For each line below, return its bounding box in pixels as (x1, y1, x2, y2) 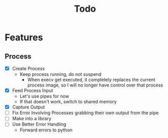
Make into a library (12, 116, 51, 122)
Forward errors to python (19, 127, 73, 133)
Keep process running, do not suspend (19, 71, 102, 77)
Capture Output (12, 104, 45, 110)
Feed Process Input (12, 88, 53, 94)
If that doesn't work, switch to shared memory (19, 99, 117, 105)
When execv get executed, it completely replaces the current (27, 77, 156, 83)
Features (5, 32, 43, 43)
